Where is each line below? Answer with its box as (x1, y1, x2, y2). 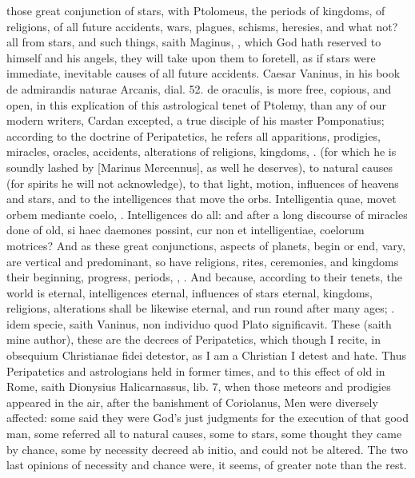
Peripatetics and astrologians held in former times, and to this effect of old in (6, 362, 385, 379)
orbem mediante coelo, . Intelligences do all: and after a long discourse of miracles (6, 205, 408, 222)
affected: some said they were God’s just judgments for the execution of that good (6, 409, 409, 426)
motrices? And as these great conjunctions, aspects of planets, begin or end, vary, (6, 237, 405, 253)
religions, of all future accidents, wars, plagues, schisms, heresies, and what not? (6, 18, 398, 34)
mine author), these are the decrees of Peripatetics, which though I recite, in (6, 331, 381, 348)
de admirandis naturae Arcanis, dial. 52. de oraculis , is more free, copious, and (6, 80, 392, 97)
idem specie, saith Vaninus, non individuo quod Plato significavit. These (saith (6, 315, 392, 332)
